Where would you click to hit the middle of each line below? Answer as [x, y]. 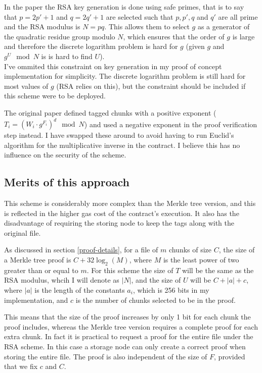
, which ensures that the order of [174, 36]
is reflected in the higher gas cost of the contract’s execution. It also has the [122, 213]
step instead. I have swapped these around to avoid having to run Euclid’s [119, 135]
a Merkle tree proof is [38, 259]
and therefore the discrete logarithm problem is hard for [91, 46]
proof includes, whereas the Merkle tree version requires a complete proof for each [131, 326]
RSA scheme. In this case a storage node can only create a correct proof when [125, 346]
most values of [26, 86]
